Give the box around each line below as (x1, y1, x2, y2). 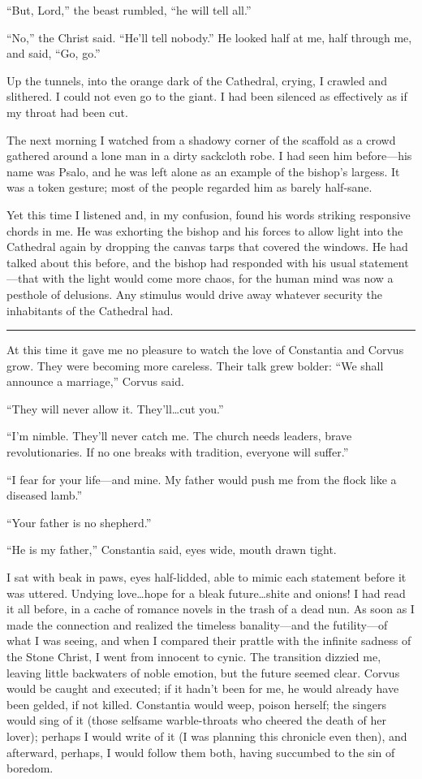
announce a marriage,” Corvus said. (6, 373, 184, 390)
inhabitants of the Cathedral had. (6, 301, 174, 318)
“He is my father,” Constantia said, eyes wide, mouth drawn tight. (6, 541, 337, 558)
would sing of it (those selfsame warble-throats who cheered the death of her (6, 712, 386, 729)
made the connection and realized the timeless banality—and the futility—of (6, 616, 388, 633)
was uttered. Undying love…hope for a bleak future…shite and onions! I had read (6, 584, 406, 601)
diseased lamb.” (6, 487, 83, 504)
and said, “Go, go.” (6, 45, 101, 62)
